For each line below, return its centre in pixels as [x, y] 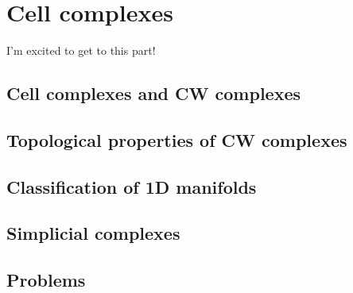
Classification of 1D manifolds [132, 186]
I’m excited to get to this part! [81, 50]
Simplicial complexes [93, 233]
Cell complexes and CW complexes [153, 93]
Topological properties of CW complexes [177, 139]
